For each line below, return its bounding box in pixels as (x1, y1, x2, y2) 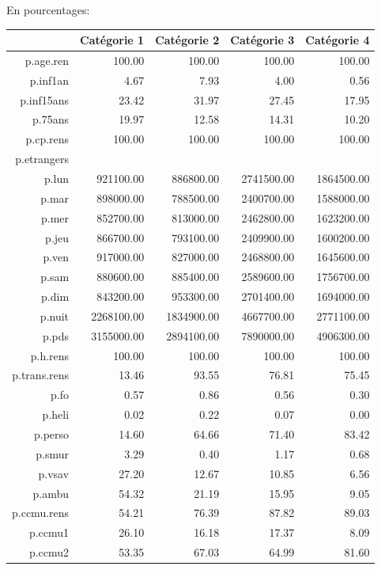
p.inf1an (29, 71, 70, 88)
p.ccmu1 (28, 524, 70, 541)
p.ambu (32, 484, 70, 501)
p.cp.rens (25, 131, 70, 147)
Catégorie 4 (305, 32, 370, 48)
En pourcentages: (6, 2, 90, 17)
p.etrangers (15, 150, 70, 167)
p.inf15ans (20, 91, 70, 108)
